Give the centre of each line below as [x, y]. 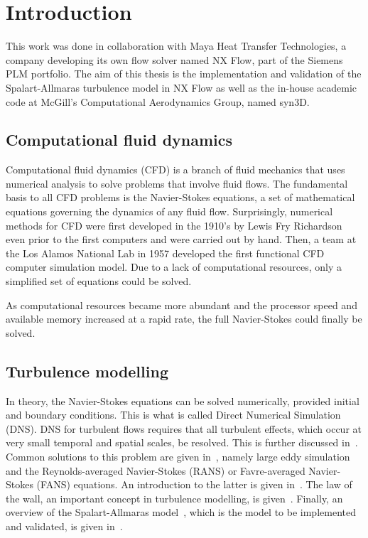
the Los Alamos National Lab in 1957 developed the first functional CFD [165, 253]
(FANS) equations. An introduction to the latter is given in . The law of [194, 484]
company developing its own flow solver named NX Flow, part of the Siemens [174, 59]
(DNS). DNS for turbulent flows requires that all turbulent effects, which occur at [184, 428]
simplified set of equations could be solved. [99, 281]
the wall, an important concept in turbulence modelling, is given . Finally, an [174, 498]
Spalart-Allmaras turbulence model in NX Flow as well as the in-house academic [182, 87]
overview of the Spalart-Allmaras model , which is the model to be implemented [181, 512]
